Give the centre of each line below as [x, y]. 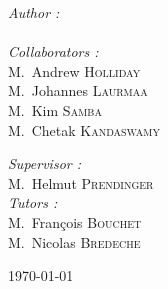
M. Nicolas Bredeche [74, 241]
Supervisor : [45, 163]
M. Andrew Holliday [74, 70]
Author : [34, 12]
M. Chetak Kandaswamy [84, 129]
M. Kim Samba [55, 109]
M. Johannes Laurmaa [78, 90]
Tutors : [33, 202]
